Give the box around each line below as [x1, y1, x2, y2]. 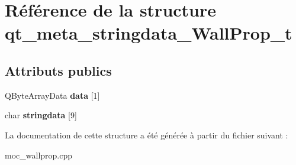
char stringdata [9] [5, 109, 77, 121]
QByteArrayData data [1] [5, 89, 100, 101]
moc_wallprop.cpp [5, 148, 73, 161]
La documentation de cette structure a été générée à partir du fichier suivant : [5, 128, 288, 141]
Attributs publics [5, 61, 112, 79]
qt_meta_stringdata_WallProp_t [5, 21, 292, 45]
